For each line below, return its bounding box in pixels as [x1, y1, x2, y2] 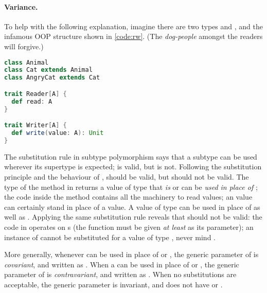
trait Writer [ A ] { [4, 122, 67, 129]
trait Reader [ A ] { [4, 90, 67, 97]
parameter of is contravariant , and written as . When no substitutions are [4, 269, 237, 280]
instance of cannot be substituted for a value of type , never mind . [4, 231, 216, 242]
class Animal [4, 58, 48, 66]
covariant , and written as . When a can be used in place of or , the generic [4, 259, 239, 269]
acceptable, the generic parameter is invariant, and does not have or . [4, 279, 223, 289]
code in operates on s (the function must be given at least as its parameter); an [4, 221, 254, 232]
